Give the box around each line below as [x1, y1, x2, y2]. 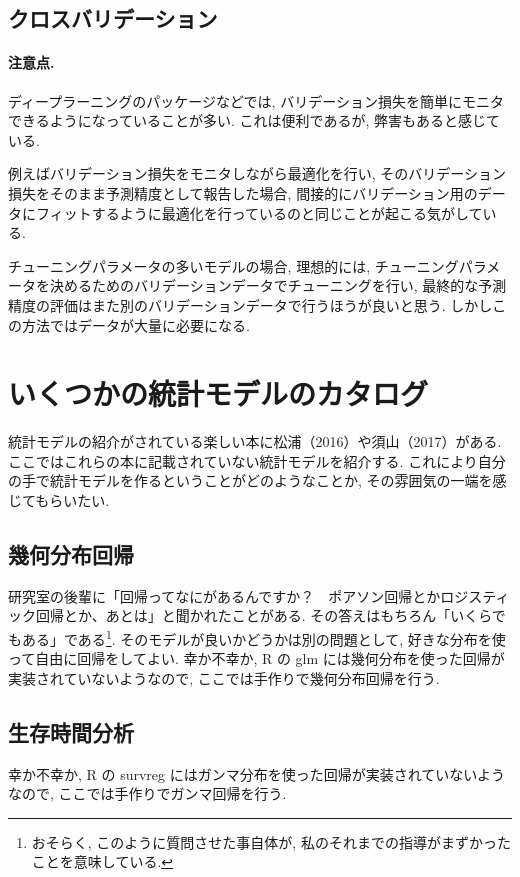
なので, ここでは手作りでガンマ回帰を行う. [8, 783, 287, 804]
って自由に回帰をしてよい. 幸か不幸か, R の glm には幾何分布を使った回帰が [8, 648, 505, 669]
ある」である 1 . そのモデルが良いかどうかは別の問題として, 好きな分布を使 [21, 626, 506, 649]
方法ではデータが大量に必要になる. [21, 314, 250, 335]
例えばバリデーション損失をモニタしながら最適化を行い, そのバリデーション [8, 163, 506, 184]
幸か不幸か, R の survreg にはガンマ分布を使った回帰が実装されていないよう [8, 763, 506, 784]
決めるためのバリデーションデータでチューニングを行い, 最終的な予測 [49, 275, 507, 296]
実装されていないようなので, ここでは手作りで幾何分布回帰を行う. [8, 667, 440, 688]
